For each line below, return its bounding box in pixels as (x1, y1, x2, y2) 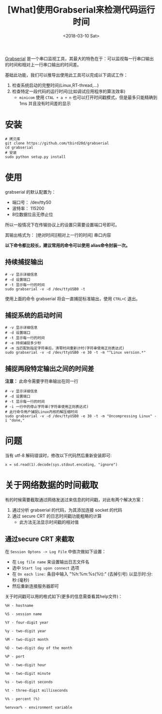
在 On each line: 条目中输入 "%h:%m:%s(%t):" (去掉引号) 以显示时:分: (12, 571, 153, 577)
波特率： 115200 (12, 205, 44, 211)
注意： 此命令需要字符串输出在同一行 (5, 378, 78, 384)
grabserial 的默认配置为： (5, 189, 56, 195)
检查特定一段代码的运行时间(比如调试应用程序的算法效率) (12, 88, 126, 94)
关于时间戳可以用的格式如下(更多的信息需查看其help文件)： (5, 593, 123, 599)
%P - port (5, 654, 25, 659)
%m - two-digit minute (5, 671, 51, 676)
